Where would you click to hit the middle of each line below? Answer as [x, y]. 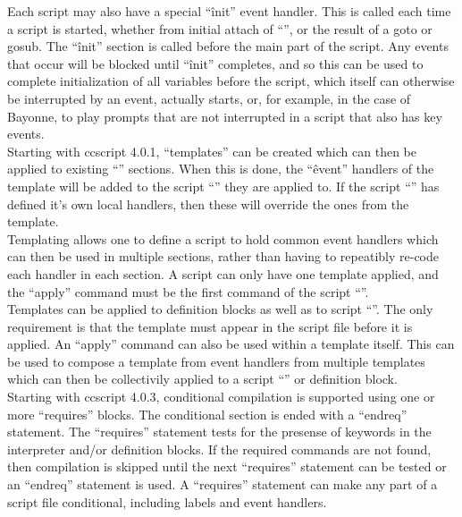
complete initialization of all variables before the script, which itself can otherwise [231, 81]
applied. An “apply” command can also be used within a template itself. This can [231, 344]
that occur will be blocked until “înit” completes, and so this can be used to [215, 63]
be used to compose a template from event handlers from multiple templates [216, 361]
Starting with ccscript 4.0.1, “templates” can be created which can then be [212, 151]
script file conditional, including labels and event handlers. [167, 501]
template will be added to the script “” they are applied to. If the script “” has [223, 186]
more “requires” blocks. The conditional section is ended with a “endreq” [207, 414]
